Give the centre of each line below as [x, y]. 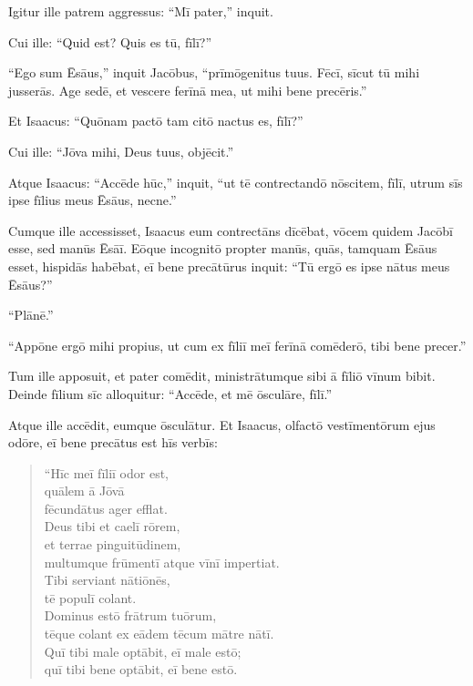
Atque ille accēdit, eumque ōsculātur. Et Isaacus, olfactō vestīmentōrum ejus [222, 424]
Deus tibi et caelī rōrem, [112, 526]
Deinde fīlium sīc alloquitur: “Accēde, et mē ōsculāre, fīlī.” [170, 393]
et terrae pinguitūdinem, [113, 544]
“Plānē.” [31, 315]
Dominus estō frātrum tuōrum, [130, 615]
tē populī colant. [90, 597]
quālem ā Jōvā [84, 491]
